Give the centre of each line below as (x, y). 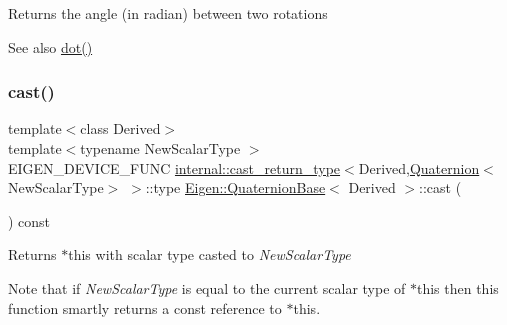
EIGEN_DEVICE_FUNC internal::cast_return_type (174, 167)
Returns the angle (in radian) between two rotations (168, 13)
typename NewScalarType (160, 148)
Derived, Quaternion (419, 167)
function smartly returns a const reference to (145, 307)
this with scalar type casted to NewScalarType (209, 254)
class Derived (120, 128)
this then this (457, 287)
